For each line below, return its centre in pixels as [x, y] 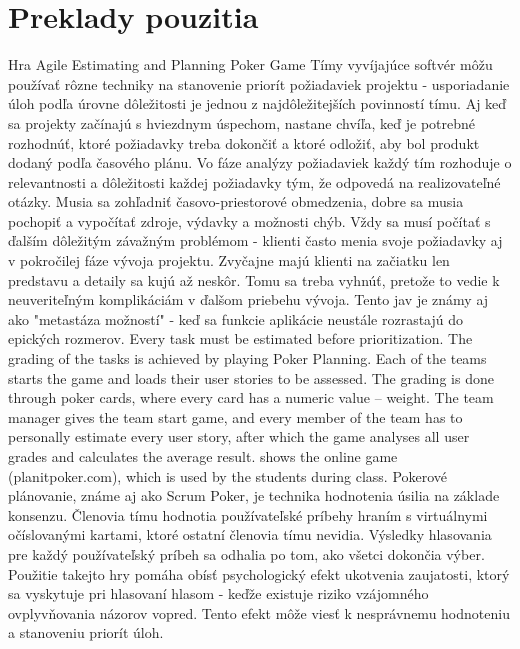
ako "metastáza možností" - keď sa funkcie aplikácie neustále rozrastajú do [235, 318]
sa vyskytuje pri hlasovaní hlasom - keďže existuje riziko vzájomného [218, 593]
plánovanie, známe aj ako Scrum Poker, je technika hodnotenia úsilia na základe [254, 495]
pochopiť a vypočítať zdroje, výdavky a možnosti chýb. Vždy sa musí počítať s [249, 220]
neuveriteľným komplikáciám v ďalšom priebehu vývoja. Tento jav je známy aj [248, 299]
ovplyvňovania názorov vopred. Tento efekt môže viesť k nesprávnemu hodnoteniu [259, 612]
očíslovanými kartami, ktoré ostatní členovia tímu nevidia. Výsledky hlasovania [250, 534]
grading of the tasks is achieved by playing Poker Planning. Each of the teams [247, 358]
